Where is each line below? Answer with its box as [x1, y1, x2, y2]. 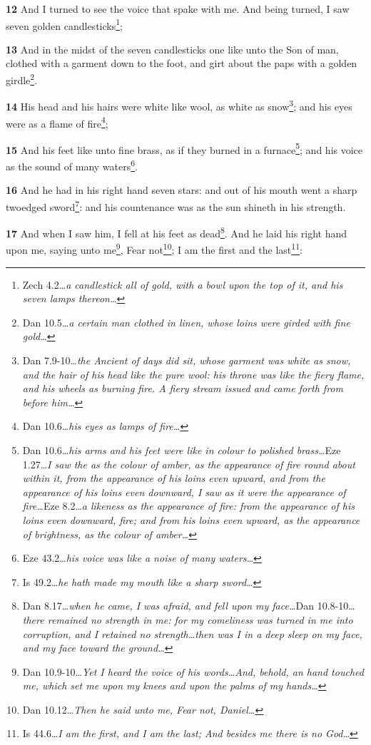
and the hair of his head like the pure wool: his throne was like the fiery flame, [22, 366, 365, 381]
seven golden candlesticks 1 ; [6, 16, 123, 33]
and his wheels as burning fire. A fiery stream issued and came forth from [22, 381, 343, 396]
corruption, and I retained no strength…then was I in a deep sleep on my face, [22, 626, 362, 641]
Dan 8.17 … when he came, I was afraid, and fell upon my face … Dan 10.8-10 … [22, 598, 355, 613]
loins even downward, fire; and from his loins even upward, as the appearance [22, 512, 360, 527]
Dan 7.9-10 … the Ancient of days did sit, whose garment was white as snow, [22, 353, 351, 367]
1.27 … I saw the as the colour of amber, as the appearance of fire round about [22, 456, 355, 471]
